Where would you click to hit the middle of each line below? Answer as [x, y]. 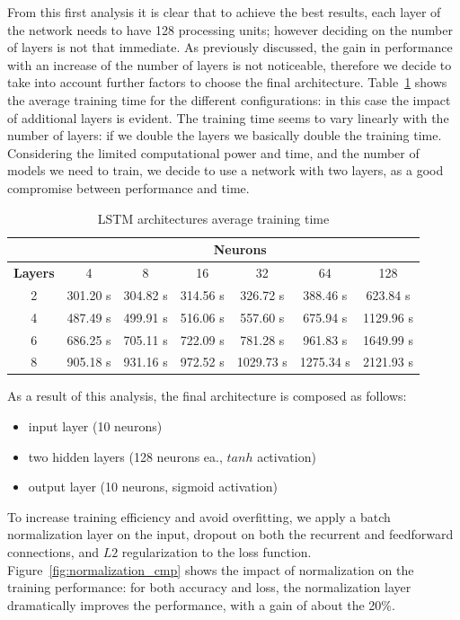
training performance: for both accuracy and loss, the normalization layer [209, 587]
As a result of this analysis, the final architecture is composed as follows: [207, 396]
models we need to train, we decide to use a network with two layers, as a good [226, 170]
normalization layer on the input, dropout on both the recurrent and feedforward [230, 534]
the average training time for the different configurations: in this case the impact [229, 99]
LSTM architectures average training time [213, 218]
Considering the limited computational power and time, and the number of [213, 152]
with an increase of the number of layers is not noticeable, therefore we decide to [230, 64]
